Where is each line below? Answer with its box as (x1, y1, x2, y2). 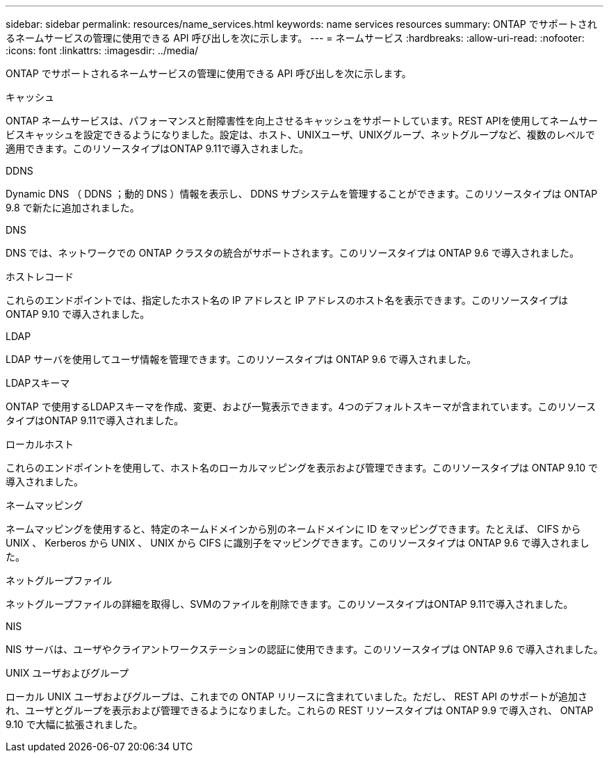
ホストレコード (6, 271, 74, 282)
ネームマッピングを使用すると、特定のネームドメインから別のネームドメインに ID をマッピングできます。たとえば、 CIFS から (6, 523, 581, 535)
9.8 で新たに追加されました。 (6, 202, 140, 213)
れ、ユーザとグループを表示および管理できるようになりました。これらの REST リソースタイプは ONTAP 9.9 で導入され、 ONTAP (6, 704, 594, 716)
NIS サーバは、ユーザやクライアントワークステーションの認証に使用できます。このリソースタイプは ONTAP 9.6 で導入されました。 (6, 643, 603, 655)
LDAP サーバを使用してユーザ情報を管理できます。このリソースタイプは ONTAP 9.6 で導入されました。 (6, 353, 477, 365)
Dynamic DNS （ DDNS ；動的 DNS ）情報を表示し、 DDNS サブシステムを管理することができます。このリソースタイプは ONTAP (6, 188, 598, 200)
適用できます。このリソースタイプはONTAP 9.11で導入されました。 (6, 143, 309, 154)
